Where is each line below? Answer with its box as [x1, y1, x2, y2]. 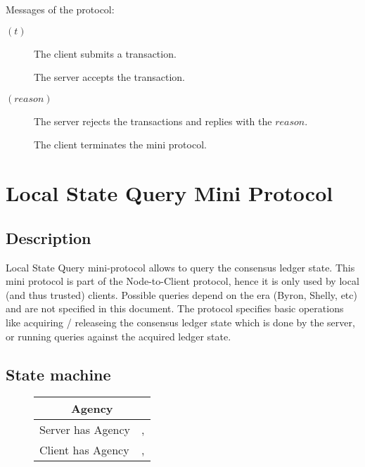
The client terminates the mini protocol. [34, 137, 207, 152]
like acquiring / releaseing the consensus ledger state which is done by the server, [6, 314, 355, 329]
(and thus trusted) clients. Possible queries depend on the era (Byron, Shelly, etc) [6, 287, 357, 302]
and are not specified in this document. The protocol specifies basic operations [6, 301, 344, 316]
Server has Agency [39, 421, 131, 438]
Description [6, 226, 91, 248]
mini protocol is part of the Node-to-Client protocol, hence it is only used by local [6, 274, 359, 288]
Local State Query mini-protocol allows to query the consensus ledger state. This [6, 260, 355, 274]
